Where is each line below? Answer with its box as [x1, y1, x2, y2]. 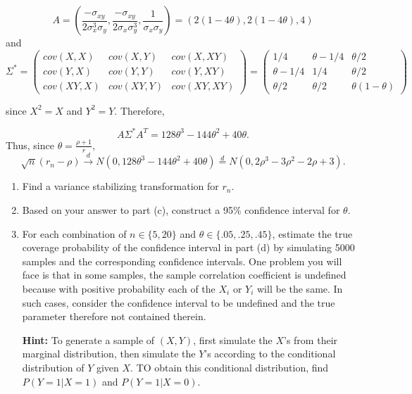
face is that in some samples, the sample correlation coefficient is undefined [22, 267, 347, 282]
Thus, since [6, 137, 54, 152]
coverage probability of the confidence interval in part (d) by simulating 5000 [22, 240, 355, 255]
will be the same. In [257, 281, 343, 296]
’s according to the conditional [204, 346, 336, 361]
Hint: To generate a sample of [22, 332, 155, 347]
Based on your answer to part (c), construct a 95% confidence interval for [22, 203, 340, 217]
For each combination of [22, 226, 127, 241]
